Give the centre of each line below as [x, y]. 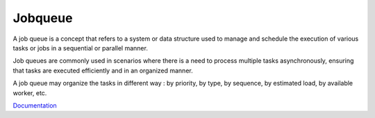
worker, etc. [30, 92]
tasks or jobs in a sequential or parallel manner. [81, 48]
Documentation [35, 105]
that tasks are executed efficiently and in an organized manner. [103, 70]
